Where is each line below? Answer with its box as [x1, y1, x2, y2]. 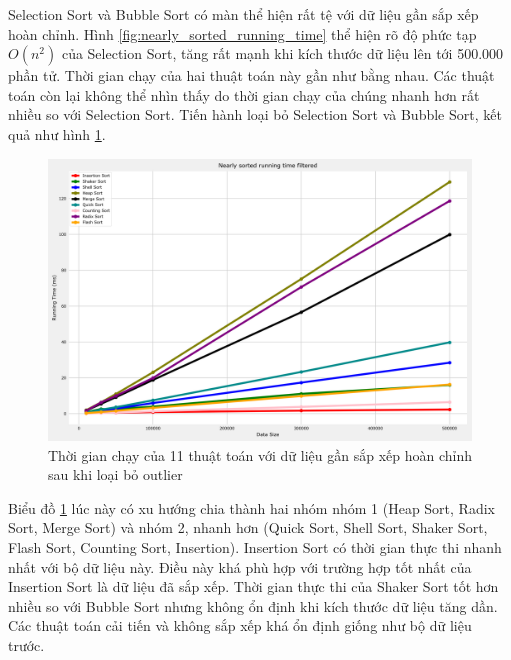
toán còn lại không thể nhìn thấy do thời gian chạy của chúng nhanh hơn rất [8, 84, 480, 105]
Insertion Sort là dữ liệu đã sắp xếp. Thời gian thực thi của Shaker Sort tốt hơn [8, 576, 499, 597]
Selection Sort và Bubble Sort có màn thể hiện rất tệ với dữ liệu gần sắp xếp [8, 4, 479, 24]
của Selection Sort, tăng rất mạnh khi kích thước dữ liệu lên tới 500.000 [61, 43, 504, 64]
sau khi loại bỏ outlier [48, 464, 183, 485]
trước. [8, 634, 45, 655]
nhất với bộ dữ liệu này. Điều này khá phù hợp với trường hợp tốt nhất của [8, 556, 472, 577]
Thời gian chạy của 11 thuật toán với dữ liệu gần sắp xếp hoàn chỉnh [48, 444, 472, 465]
